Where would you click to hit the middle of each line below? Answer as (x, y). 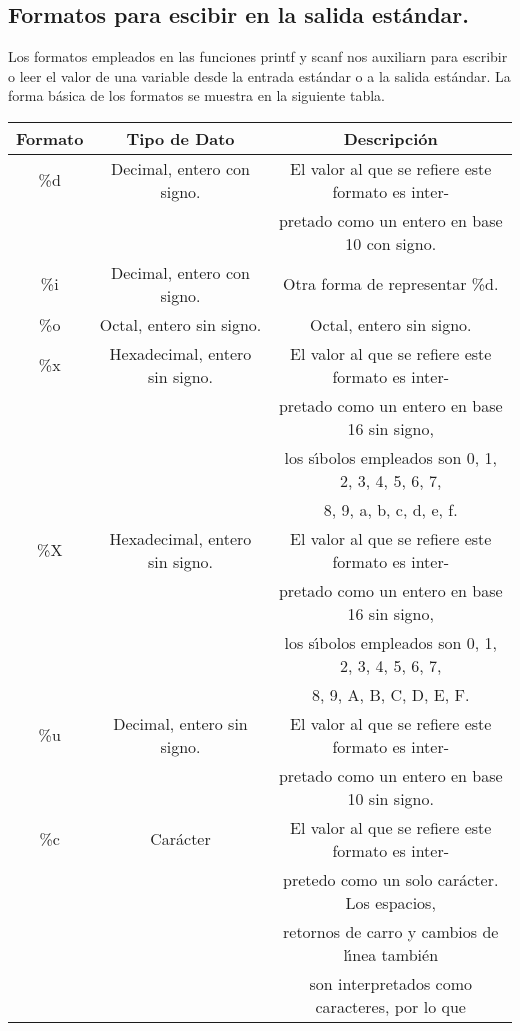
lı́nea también (391, 954)
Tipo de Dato (180, 138)
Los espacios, (390, 902)
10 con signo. (391, 243)
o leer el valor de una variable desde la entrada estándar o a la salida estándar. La (259, 75)
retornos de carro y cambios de (391, 931)
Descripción (390, 138)
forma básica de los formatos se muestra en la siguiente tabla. (196, 95)
